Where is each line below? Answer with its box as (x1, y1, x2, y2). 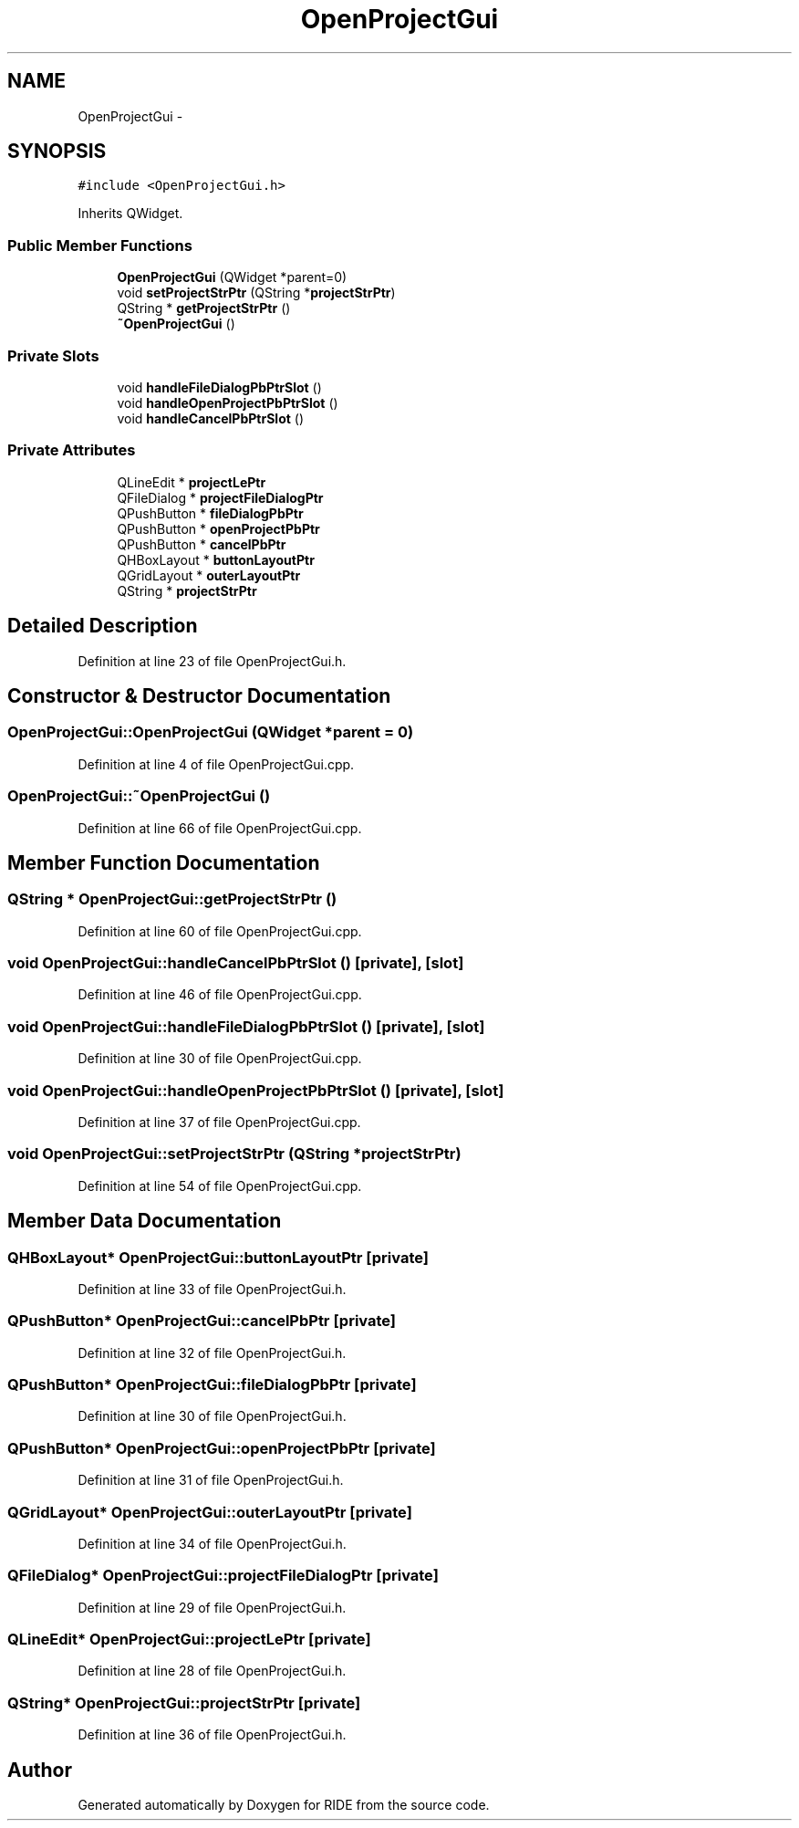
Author (7, 1758, 72, 1781)
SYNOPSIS (7, 140, 107, 163)
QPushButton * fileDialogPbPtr (117, 505, 304, 521)
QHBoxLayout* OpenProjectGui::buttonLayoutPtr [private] (7, 1248, 429, 1267)
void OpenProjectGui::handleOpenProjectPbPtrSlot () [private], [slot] (7, 1081, 504, 1100)
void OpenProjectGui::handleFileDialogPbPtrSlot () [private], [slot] (7, 1017, 485, 1036)
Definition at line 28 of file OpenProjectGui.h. (78, 1663, 347, 1679)
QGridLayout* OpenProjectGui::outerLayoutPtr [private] (7, 1502, 412, 1521)
